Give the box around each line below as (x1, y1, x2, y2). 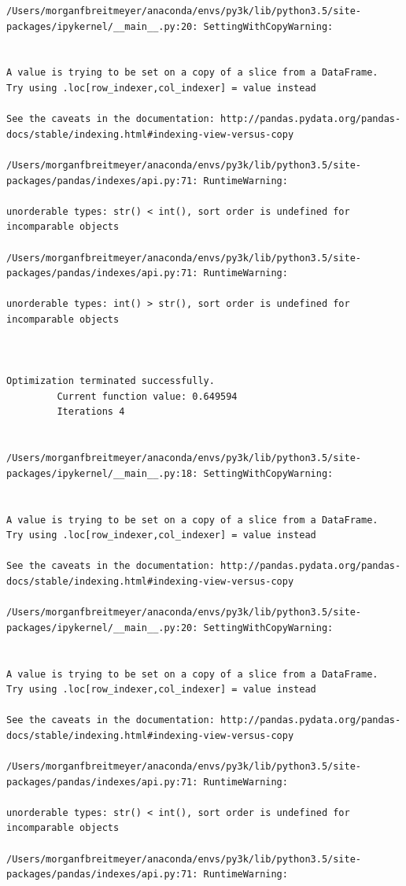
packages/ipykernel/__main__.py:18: (6, 467, 198, 479)
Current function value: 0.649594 (57, 390, 238, 402)
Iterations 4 (57, 406, 125, 418)
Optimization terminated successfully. (6, 375, 215, 387)
